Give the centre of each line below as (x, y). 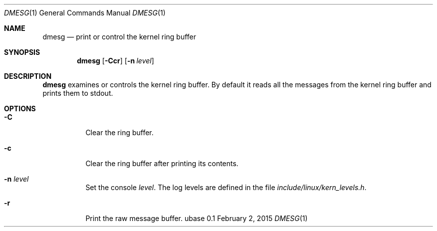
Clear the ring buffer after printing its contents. (162, 163)
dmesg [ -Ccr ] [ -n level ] (115, 61)
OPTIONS (20, 109)
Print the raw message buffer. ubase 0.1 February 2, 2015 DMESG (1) (197, 218)
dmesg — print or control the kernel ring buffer (119, 37)
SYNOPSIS (22, 52)
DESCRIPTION (28, 76)
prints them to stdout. (78, 93)
